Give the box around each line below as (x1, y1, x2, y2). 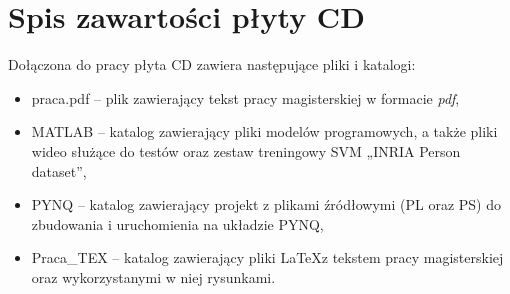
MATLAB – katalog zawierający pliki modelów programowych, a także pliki (31, 121, 498, 142)
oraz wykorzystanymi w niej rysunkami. (31, 266, 276, 287)
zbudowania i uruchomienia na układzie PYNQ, (31, 213, 324, 234)
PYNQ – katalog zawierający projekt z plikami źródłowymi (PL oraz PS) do (31, 194, 502, 215)
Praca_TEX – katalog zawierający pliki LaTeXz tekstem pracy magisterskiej (31, 247, 504, 268)
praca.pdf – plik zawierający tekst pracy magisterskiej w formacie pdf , (31, 87, 460, 108)
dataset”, (31, 160, 87, 181)
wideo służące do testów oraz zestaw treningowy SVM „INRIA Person (31, 140, 461, 161)
